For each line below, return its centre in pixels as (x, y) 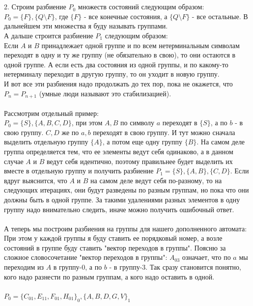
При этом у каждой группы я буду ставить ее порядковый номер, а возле (113, 238)
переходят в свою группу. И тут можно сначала (164, 132)
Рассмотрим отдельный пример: (51, 113)
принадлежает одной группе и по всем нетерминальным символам (141, 45)
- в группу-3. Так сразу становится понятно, (175, 267)
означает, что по (206, 257)
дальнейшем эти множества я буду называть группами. (86, 26)
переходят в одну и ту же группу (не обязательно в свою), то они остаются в (120, 55)
